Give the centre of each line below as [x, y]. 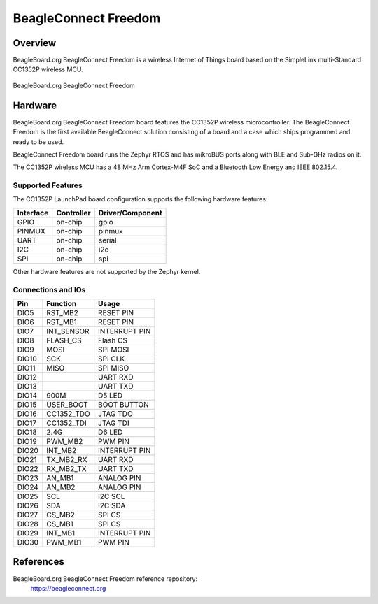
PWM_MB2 [65, 441]
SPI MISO [114, 368]
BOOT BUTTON [124, 404]
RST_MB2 [62, 312]
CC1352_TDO [68, 414]
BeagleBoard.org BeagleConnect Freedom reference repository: [105, 578]
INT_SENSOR [68, 331]
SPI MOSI [114, 350]
